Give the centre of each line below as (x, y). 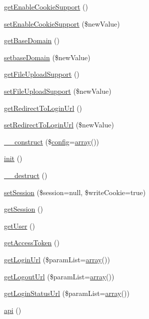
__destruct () (26, 175)
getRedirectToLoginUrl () (43, 108)
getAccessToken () (32, 243)
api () (13, 310)
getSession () (23, 209)
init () (13, 158)
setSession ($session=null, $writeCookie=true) (75, 192)
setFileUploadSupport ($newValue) (58, 91)
